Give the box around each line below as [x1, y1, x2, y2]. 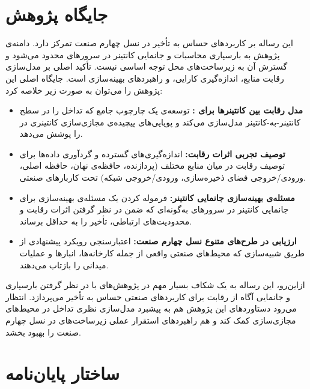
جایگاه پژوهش [5, 2, 108, 26]
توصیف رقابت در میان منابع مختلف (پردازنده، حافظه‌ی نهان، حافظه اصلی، [19, 159, 285, 172]
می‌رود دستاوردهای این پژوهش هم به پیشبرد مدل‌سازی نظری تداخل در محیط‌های [5, 302, 297, 315]
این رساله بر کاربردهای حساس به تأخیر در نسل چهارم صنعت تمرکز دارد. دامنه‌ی [5, 37, 293, 49]
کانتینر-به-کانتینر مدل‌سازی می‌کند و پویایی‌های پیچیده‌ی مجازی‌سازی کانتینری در [19, 115, 301, 128]
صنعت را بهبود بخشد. [5, 325, 81, 338]
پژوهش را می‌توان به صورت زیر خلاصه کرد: [5, 83, 163, 96]
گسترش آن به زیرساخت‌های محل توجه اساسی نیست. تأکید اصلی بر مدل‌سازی [5, 60, 288, 73]
